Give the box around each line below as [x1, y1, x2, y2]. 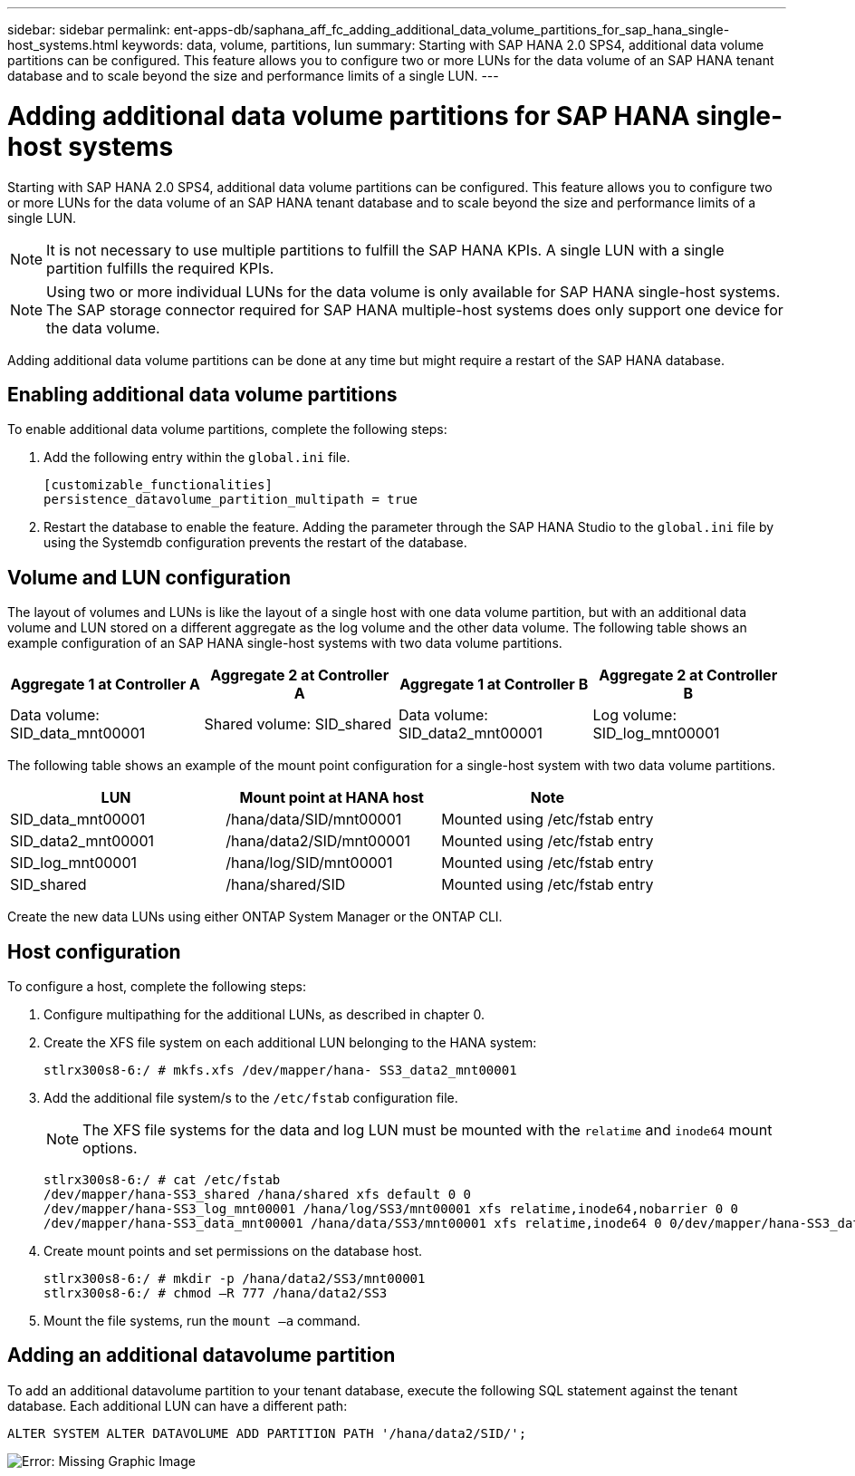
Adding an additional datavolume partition [7, 1344, 396, 1367]
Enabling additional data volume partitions [7, 382, 398, 406]
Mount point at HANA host [239, 788, 424, 807]
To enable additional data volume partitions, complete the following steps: [7, 421, 447, 438]
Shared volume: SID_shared [204, 715, 392, 734]
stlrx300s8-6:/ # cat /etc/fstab [43, 1172, 281, 1188]
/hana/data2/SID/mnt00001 [226, 832, 410, 851]
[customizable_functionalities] [43, 478, 273, 493]
